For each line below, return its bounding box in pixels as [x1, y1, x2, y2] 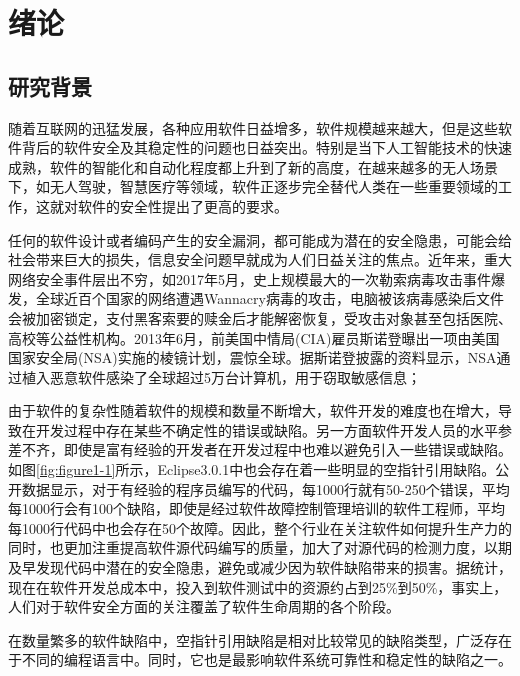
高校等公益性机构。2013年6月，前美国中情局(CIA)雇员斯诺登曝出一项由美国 [8, 327, 500, 348]
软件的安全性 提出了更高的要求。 [77, 195, 288, 216]
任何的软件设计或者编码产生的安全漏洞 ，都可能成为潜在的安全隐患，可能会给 [8, 229, 512, 250]
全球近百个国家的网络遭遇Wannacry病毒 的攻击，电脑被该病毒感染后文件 [35, 288, 504, 309]
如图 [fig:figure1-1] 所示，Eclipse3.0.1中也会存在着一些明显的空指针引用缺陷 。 [8, 459, 496, 480]
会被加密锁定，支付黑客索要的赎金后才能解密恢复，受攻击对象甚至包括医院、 [8, 307, 512, 328]
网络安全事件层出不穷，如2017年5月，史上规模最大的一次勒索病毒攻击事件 [8, 268, 491, 289]
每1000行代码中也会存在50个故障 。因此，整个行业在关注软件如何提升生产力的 [8, 517, 512, 538]
